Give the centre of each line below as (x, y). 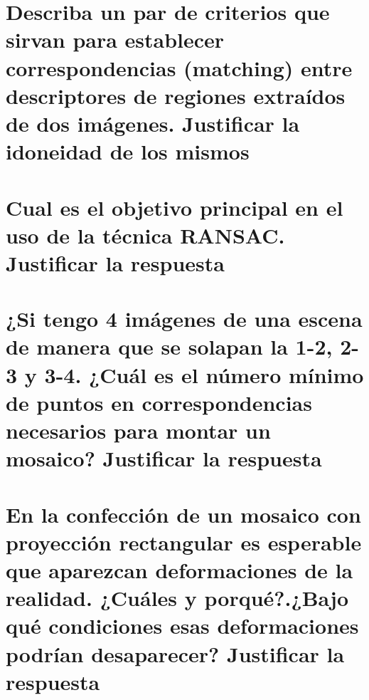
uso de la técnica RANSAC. (145, 235)
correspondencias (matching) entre (179, 67)
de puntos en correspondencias (159, 402)
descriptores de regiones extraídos (176, 95)
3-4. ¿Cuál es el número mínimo (204, 374)
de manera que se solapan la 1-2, (169, 346)
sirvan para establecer (115, 40)
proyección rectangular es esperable (184, 542)
